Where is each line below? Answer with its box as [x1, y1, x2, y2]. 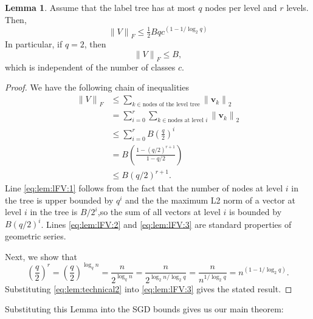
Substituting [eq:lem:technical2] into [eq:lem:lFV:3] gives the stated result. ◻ [5, 282, 292, 295]
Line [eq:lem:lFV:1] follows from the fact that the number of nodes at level [5, 182, 283, 194]
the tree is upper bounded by [5, 193, 114, 206]
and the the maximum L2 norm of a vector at [125, 193, 295, 206]
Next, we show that [5, 250, 78, 262]
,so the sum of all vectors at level [97, 205, 221, 218]
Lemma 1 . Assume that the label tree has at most [5, 1, 196, 13]
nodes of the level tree [142, 101, 200, 108]
